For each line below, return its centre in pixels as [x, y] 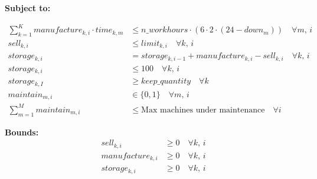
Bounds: [22, 132]
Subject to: [28, 8]
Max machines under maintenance [203, 110]
